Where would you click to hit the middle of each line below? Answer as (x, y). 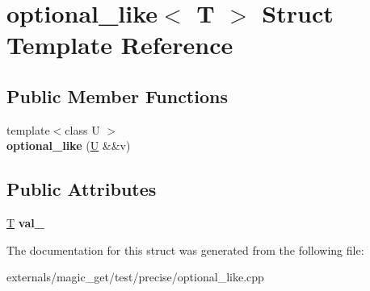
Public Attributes (82, 189)
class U (82, 129)
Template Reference (120, 45)
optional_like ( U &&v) (69, 145)
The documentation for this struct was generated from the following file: (185, 249)
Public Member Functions (117, 96)
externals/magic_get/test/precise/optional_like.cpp (135, 277)
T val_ (25, 223)
